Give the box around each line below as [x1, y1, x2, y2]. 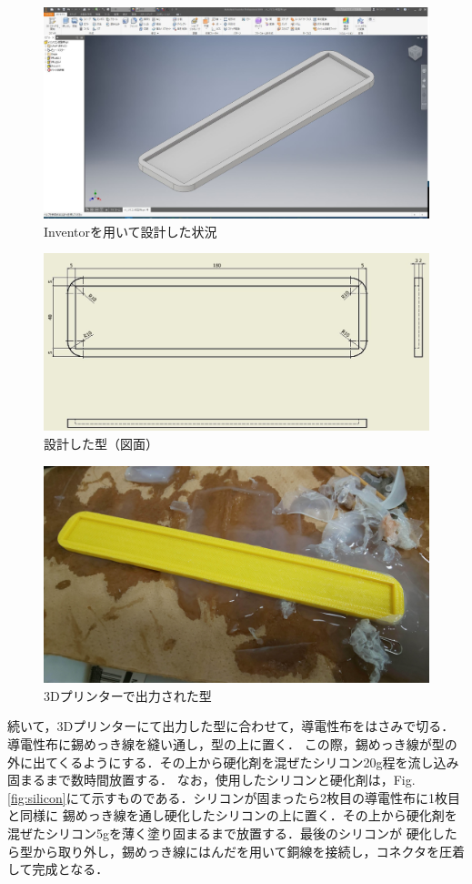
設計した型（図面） [44, 434, 158, 453]
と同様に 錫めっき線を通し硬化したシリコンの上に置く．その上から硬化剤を [7, 806, 457, 825]
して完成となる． [7, 859, 109, 879]
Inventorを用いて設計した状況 [44, 221, 217, 240]
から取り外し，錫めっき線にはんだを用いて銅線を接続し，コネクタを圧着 [32, 841, 466, 860]
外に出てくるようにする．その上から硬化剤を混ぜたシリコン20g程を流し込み [7, 752, 459, 771]
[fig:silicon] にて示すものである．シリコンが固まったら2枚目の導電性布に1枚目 [7, 787, 460, 807]
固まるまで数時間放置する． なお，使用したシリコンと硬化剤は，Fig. [7, 770, 416, 789]
